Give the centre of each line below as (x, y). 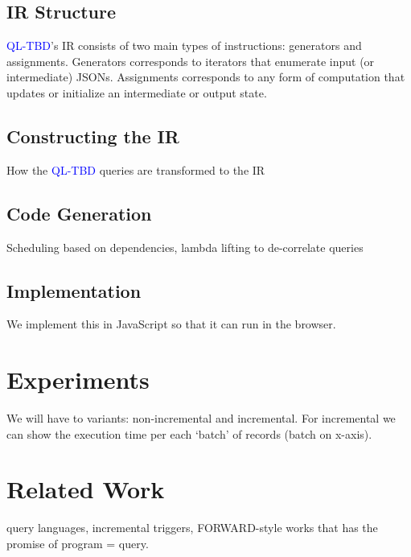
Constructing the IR (93, 136)
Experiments (78, 380)
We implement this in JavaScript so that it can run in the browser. (171, 324)
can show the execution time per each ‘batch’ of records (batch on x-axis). (189, 433)
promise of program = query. (78, 543)
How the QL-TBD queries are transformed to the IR (136, 169)
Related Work (86, 489)
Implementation (74, 290)
